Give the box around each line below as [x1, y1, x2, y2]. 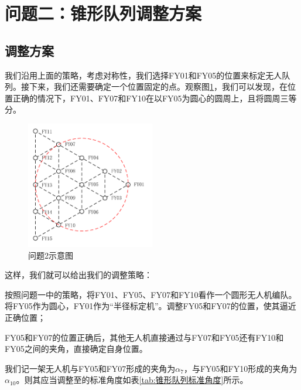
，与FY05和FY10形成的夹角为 [183, 362, 297, 374]
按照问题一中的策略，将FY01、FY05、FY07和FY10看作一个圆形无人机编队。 [5, 288, 297, 300]
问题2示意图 [28, 249, 73, 261]
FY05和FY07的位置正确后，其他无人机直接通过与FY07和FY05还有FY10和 [5, 331, 284, 343]
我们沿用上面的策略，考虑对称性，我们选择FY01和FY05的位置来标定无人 [5, 69, 282, 81]
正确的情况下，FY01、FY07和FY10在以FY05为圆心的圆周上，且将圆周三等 [12, 91, 297, 104]
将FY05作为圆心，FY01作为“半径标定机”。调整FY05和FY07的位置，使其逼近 [5, 300, 296, 312]
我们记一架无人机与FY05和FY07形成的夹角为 [5, 362, 176, 374]
